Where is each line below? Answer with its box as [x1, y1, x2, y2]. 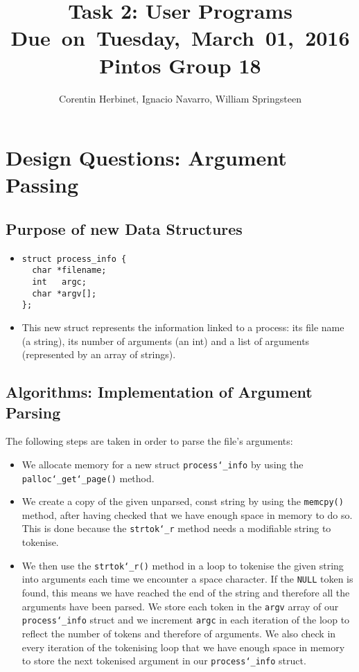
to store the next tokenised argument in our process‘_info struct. [21, 653, 306, 668]
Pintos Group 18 [99, 51, 261, 79]
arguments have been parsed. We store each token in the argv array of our [21, 599, 339, 613]
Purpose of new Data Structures [6, 218, 243, 239]
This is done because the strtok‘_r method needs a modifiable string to [21, 521, 331, 536]
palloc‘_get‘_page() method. [21, 470, 155, 485]
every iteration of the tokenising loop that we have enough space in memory [21, 639, 345, 654]
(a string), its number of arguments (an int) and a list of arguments [21, 333, 310, 348]
